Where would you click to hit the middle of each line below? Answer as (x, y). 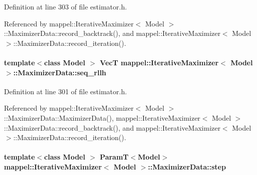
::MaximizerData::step (187, 166)
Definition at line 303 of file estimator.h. (66, 6)
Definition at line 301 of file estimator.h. (66, 91)
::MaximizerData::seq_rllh (60, 72)
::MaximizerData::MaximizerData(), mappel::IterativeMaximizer (102, 117)
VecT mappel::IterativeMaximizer (159, 62)
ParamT (114, 157)
